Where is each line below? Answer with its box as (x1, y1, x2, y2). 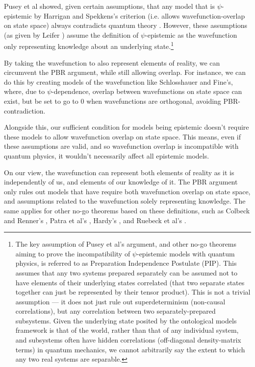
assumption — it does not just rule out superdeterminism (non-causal (15, 296, 226, 306)
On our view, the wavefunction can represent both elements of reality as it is (4, 167, 234, 177)
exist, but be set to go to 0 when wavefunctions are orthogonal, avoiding (4, 96, 221, 106)
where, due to (4, 86, 45, 96)
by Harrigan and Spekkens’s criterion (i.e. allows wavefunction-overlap (34, 10, 245, 21)
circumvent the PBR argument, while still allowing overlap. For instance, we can (4, 67, 246, 77)
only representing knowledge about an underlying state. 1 (4, 40, 174, 51)
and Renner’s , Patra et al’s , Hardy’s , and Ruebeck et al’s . (4, 215, 186, 225)
